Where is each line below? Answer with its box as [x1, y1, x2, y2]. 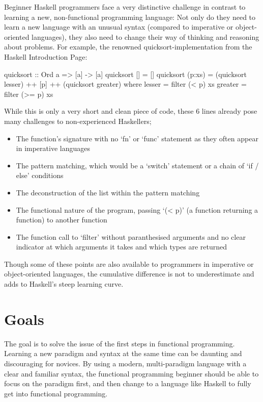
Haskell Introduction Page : [4, 51, 87, 62]
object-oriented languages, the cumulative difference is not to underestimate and [4, 268, 254, 279]
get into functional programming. [4, 388, 108, 398]
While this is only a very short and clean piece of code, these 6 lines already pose [4, 106, 257, 116]
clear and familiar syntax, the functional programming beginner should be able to [4, 368, 259, 379]
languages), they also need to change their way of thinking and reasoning [32, 31, 259, 42]
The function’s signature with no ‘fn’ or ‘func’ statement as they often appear [16, 133, 258, 143]
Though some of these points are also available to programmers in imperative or [4, 258, 254, 269]
